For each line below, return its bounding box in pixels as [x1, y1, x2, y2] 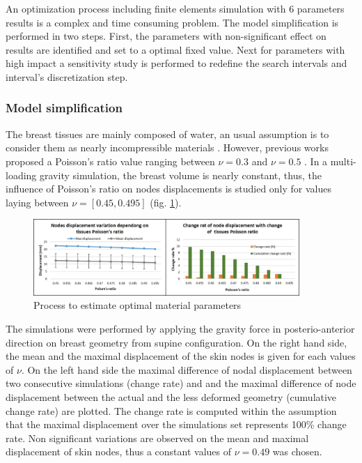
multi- [330, 153, 356, 168]
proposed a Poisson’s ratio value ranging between [6, 153, 215, 168]
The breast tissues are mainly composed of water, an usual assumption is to [6, 126, 329, 141]
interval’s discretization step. [6, 69, 128, 84]
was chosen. [272, 444, 322, 459]
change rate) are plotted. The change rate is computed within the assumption [6, 403, 337, 418]
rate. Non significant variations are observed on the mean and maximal [6, 430, 309, 445]
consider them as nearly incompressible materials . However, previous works [6, 140, 329, 155]
